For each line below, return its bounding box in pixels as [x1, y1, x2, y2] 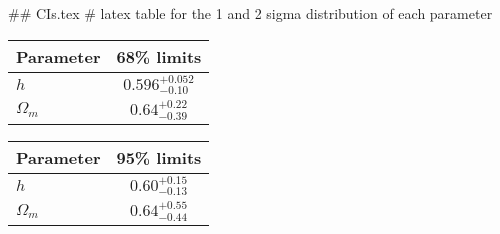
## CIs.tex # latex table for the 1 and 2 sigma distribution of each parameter [8, 3, 493, 23]
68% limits [116, 44, 202, 68]
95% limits [116, 145, 202, 169]
